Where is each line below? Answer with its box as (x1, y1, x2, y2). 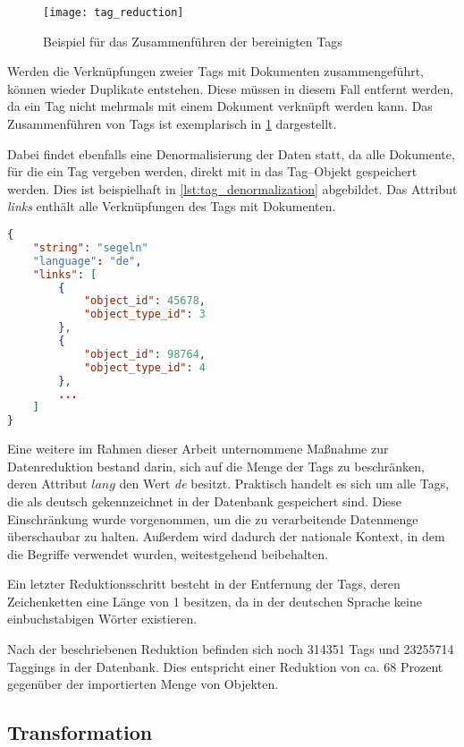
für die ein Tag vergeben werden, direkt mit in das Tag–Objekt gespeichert (7, 162, 418, 181)
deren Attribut (7, 474, 88, 493)
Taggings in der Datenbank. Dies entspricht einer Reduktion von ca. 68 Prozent (7, 657, 443, 675)
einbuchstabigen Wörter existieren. (7, 609, 198, 628)
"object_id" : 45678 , (83, 294, 206, 308)
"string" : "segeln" (32, 241, 148, 254)
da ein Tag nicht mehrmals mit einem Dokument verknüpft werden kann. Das (7, 97, 433, 115)
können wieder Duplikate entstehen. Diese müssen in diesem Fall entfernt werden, (7, 79, 454, 98)
